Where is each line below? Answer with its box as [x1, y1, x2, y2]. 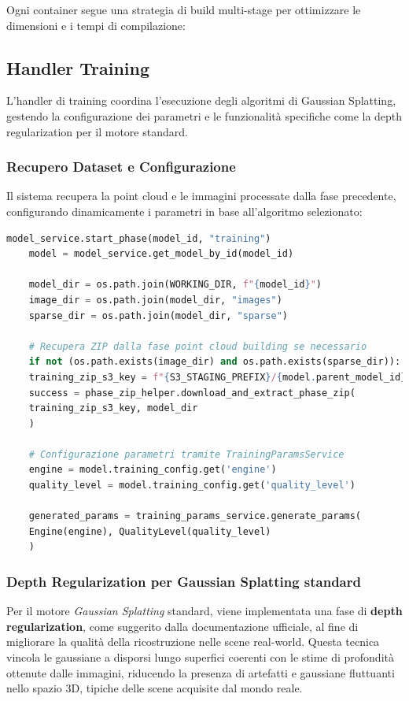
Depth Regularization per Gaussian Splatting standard [6, 571, 361, 591]
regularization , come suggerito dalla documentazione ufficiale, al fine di [6, 618, 359, 634]
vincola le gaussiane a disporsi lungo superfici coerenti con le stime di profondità [6, 649, 394, 666]
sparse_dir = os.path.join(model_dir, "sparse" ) [28, 310, 288, 321]
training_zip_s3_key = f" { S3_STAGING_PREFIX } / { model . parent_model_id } [28, 371, 407, 383]
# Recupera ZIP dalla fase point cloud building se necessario [28, 340, 367, 352]
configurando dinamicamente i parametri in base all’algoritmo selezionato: [6, 202, 363, 219]
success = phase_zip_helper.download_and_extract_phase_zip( [28, 387, 356, 399]
